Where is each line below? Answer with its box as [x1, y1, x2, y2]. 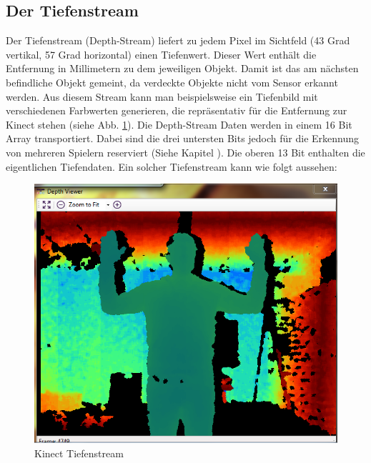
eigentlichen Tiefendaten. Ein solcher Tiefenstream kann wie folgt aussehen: [6, 159, 337, 174]
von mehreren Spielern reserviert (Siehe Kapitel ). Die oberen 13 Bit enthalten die [6, 144, 365, 159]
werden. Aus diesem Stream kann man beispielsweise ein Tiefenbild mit [6, 89, 318, 104]
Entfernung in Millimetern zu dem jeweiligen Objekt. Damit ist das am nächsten [6, 61, 359, 76]
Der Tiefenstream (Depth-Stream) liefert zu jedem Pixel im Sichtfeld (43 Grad [6, 33, 350, 48]
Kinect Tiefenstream [34, 445, 124, 460]
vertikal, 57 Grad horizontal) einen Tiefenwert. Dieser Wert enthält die [6, 46, 317, 61]
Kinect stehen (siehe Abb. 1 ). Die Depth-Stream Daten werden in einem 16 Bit [6, 116, 352, 131]
